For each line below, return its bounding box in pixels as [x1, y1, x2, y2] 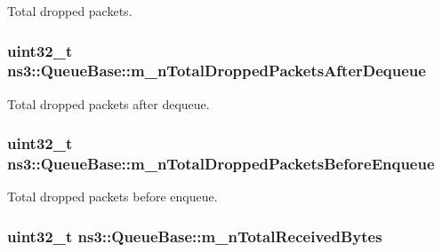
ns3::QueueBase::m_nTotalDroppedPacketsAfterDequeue [7, 59, 426, 82]
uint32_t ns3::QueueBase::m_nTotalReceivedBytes [7, 224, 382, 247]
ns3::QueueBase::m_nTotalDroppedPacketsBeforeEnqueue [7, 153, 435, 175]
